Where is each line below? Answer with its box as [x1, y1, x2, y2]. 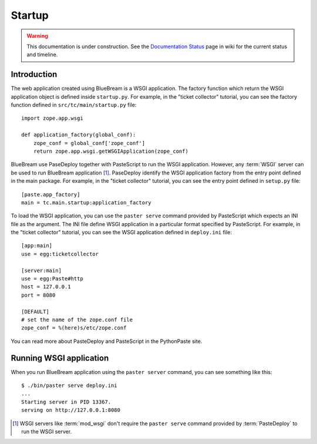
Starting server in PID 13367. [21, 398, 112, 405]
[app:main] [21, 243, 53, 249]
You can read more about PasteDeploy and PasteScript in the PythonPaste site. [11, 338, 203, 345]
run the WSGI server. [21, 428, 72, 435]
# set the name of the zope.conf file [21, 317, 133, 323]
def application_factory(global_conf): [21, 132, 136, 138]
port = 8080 [21, 291, 56, 298]
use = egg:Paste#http [21, 275, 83, 282]
